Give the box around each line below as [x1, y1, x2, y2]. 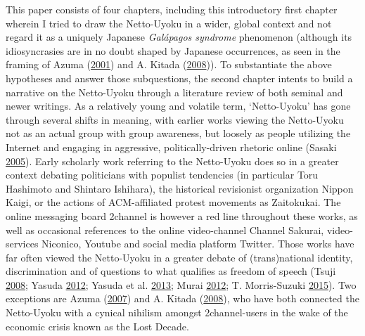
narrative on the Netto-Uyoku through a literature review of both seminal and [6, 84, 343, 99]
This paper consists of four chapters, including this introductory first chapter [6, 2, 338, 16]
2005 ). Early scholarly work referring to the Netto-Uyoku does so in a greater [6, 153, 339, 168]
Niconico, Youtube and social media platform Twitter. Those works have [41, 236, 354, 251]
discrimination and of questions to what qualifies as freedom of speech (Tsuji [6, 264, 336, 278]
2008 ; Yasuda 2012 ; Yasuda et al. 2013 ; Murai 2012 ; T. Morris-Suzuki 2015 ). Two [6, 277, 357, 292]
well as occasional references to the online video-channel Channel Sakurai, [6, 222, 324, 237]
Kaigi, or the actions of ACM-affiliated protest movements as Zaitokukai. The [6, 195, 341, 209]
